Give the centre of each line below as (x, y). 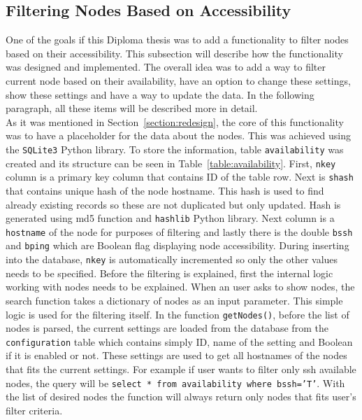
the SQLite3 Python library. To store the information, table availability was (175, 149)
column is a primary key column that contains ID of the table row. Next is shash (180, 177)
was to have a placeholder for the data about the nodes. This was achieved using (178, 135)
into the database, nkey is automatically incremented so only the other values (172, 259)
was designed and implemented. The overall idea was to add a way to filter (166, 67)
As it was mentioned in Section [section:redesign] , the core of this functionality (175, 121)
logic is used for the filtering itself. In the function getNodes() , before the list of (178, 314)
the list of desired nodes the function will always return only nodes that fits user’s (181, 397)
